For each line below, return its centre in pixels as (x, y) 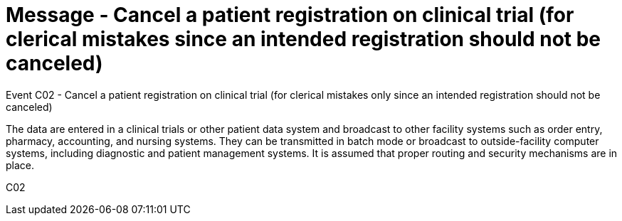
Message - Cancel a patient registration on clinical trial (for (290, 15)
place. (20, 165)
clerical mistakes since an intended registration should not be (304, 39)
